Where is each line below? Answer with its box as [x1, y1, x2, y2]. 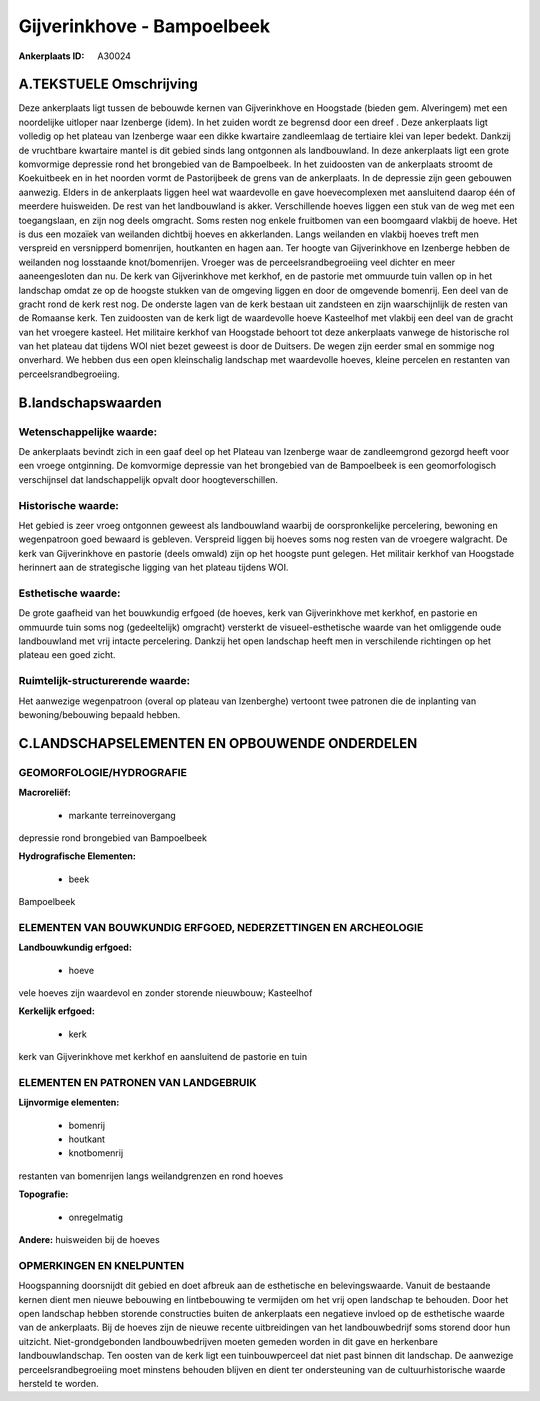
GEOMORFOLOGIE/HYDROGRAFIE [18, 765, 187, 779]
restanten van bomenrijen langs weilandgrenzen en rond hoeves [18, 1170, 284, 1182]
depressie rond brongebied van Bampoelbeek [18, 831, 207, 844]
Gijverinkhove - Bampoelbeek [18, 15, 271, 37]
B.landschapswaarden [18, 394, 162, 411]
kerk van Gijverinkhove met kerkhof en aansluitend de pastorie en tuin [18, 1051, 308, 1063]
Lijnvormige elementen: [18, 1096, 120, 1109]
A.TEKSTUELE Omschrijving [18, 76, 199, 93]
